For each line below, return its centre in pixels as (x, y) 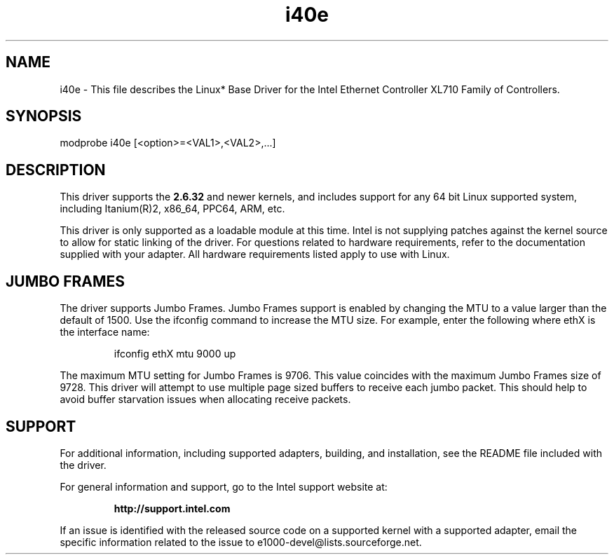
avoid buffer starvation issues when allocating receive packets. (205, 399)
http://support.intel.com (172, 508)
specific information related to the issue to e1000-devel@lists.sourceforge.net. (241, 542)
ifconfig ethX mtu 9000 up (175, 354)
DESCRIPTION (56, 170)
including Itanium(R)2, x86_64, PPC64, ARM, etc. (172, 209)
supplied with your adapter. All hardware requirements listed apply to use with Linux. (255, 254)
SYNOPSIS (44, 116)
